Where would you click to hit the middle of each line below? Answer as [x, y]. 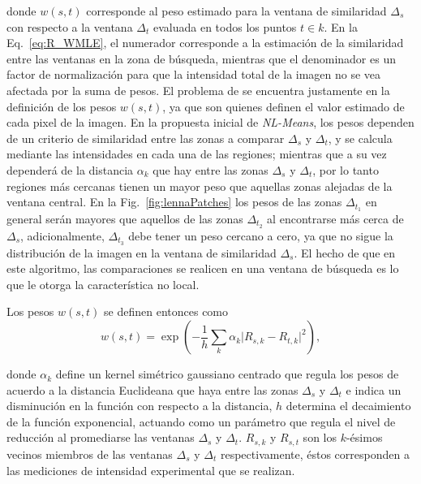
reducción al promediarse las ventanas [101, 437]
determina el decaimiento [348, 406]
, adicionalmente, [62, 235]
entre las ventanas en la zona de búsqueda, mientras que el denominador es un [201, 58]
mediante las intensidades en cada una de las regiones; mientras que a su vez [197, 154]
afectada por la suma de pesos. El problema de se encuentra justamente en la [198, 90]
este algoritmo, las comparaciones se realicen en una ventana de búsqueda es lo [203, 268]
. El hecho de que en [345, 252]
